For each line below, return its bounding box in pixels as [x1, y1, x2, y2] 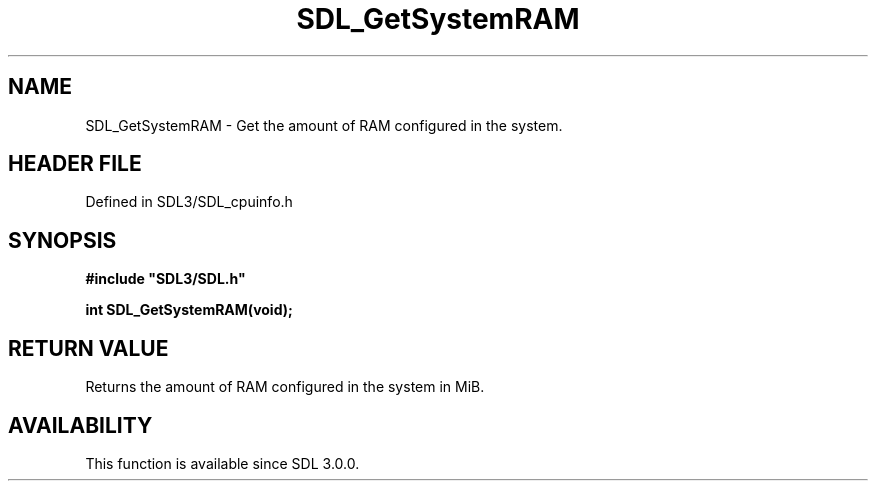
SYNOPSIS [8, 227, 117, 253]
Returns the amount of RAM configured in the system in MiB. [85, 378, 485, 396]
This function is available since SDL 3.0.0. [85, 454, 360, 472]
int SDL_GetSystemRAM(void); [85, 301, 293, 319]
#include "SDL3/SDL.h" [85, 270, 246, 288]
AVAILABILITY [8, 412, 153, 438]
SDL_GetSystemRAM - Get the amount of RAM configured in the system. [85, 116, 563, 134]
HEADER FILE [8, 151, 142, 177]
